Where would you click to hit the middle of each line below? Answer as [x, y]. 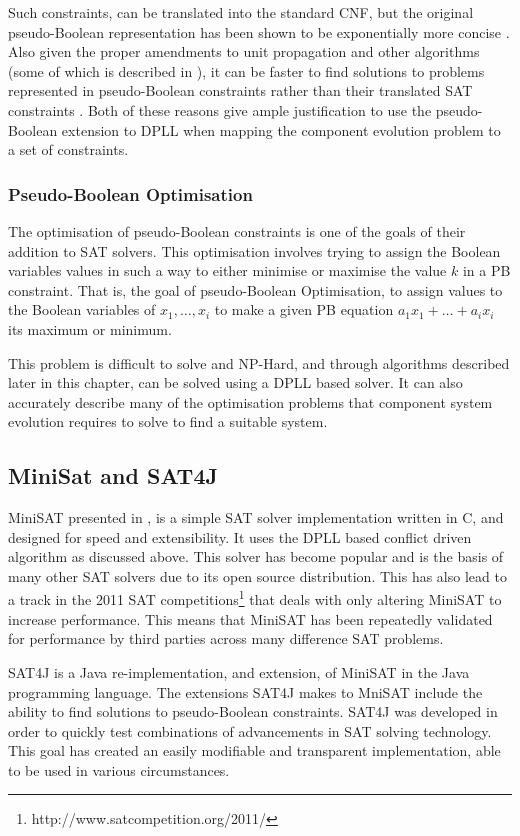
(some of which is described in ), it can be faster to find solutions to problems [246, 70]
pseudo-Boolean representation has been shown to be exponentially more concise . [259, 31]
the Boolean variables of [82, 309]
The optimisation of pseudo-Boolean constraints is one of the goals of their [237, 230]
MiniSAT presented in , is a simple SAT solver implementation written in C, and [256, 517]
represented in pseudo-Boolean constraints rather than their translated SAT [240, 90]
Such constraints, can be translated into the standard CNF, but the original [241, 12]
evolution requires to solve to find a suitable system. [168, 421]
